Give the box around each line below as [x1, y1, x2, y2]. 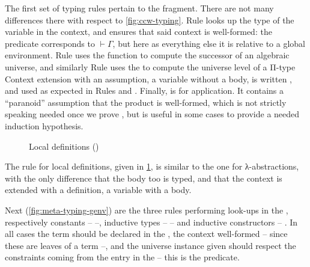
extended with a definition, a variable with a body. [5, 183, 192, 196]
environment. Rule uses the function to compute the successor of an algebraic [5, 49, 290, 61]
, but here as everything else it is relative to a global [112, 37, 305, 49]
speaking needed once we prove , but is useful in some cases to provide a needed [5, 108, 300, 120]
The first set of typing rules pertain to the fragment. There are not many [5, 2, 274, 14]
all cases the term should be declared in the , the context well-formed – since [5, 227, 288, 240]
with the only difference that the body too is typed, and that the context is [5, 171, 282, 184]
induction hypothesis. [5, 119, 84, 132]
